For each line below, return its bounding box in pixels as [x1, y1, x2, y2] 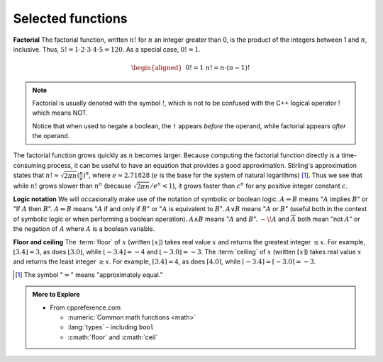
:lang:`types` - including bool [67, 323, 155, 332]
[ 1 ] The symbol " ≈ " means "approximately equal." [15, 270, 163, 279]
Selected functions [13, 11, 128, 26]
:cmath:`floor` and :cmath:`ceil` [67, 333, 158, 341]
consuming [13, 161, 46, 169]
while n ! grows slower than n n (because [13, 181, 132, 190]
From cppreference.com [50, 303, 121, 312]
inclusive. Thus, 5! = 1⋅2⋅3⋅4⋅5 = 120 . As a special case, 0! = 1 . [13, 45, 201, 53]
